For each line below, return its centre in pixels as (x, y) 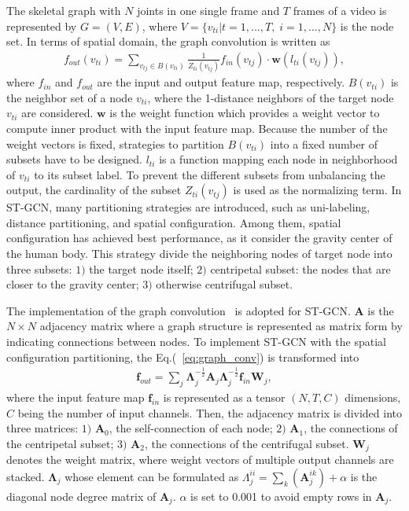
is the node (367, 26)
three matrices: (42, 428)
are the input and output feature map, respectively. (221, 82)
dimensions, (373, 397)
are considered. (57, 113)
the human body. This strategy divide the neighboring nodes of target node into (199, 254)
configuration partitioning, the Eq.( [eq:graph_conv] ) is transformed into (183, 357)
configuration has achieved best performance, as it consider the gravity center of (199, 238)
